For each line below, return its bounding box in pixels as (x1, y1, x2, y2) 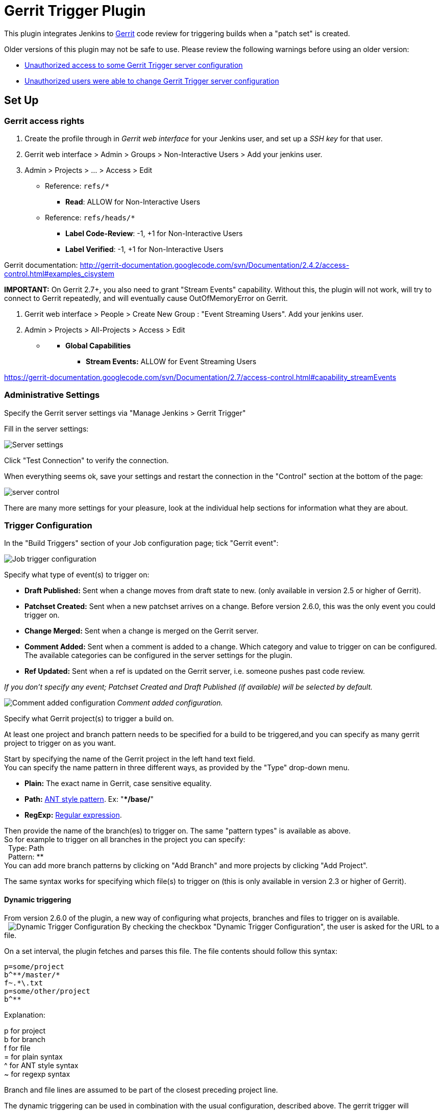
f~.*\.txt (4, 978, 43, 987)
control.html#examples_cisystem (4, 269, 114, 278)
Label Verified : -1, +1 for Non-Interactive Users (65, 244, 224, 254)
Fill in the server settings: (4, 424, 89, 433)
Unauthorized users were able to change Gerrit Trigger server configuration (24, 76, 279, 85)
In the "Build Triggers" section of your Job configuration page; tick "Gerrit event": (4, 539, 279, 548)
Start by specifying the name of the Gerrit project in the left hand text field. (4, 754, 255, 764)
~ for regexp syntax (4, 1069, 70, 1078)
